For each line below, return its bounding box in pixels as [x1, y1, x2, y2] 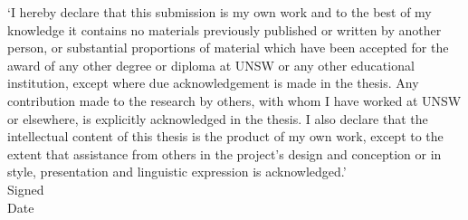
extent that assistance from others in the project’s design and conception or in [7, 144, 442, 163]
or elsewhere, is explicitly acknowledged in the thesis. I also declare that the [7, 109, 428, 128]
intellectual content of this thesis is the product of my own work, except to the [7, 127, 444, 146]
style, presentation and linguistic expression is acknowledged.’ [7, 162, 347, 181]
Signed [7, 179, 44, 198]
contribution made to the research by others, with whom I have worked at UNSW [7, 91, 462, 110]
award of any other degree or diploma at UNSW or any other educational [7, 55, 415, 74]
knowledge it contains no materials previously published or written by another [7, 20, 442, 39]
